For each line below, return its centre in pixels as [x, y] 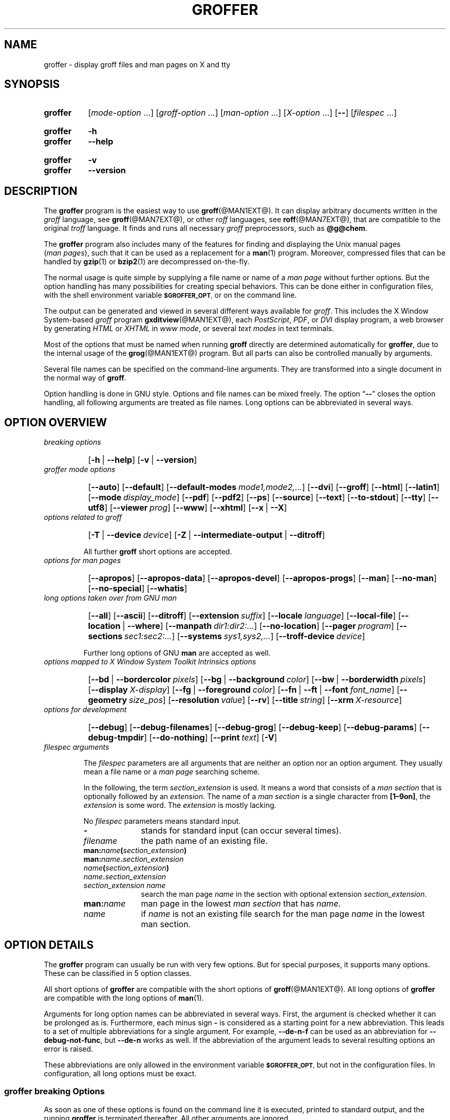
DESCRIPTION [41, 191]
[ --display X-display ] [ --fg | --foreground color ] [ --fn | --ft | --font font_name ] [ [244, 690]
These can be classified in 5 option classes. [118, 973]
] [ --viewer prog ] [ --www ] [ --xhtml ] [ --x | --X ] [196, 508]
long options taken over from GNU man [110, 598]
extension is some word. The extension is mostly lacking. [180, 805]
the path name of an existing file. [204, 841]
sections [105, 636]
